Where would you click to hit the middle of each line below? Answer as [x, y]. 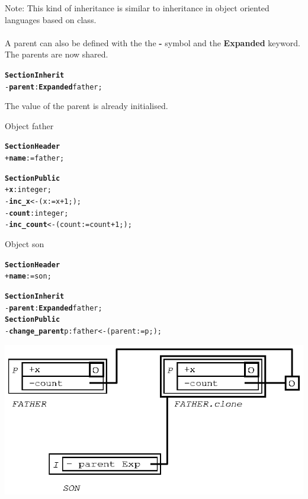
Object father [29, 125]
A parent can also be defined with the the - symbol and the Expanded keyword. [153, 42]
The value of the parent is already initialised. [86, 106]
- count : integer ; [37, 213]
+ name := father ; [35, 159]
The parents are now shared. [57, 54]
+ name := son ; [28, 276]
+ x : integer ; [28, 190]
